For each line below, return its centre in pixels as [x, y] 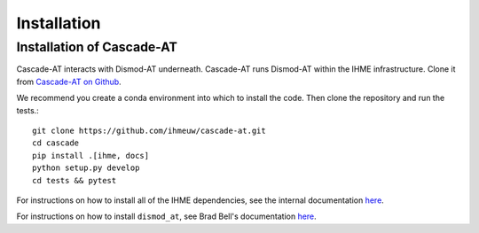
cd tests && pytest [75, 180]
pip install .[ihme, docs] [91, 155]
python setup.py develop [86, 168]
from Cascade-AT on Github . [69, 82]
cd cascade [56, 143]
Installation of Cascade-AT [97, 47]
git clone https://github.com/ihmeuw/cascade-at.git [149, 130]
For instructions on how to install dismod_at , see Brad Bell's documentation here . [166, 216]
